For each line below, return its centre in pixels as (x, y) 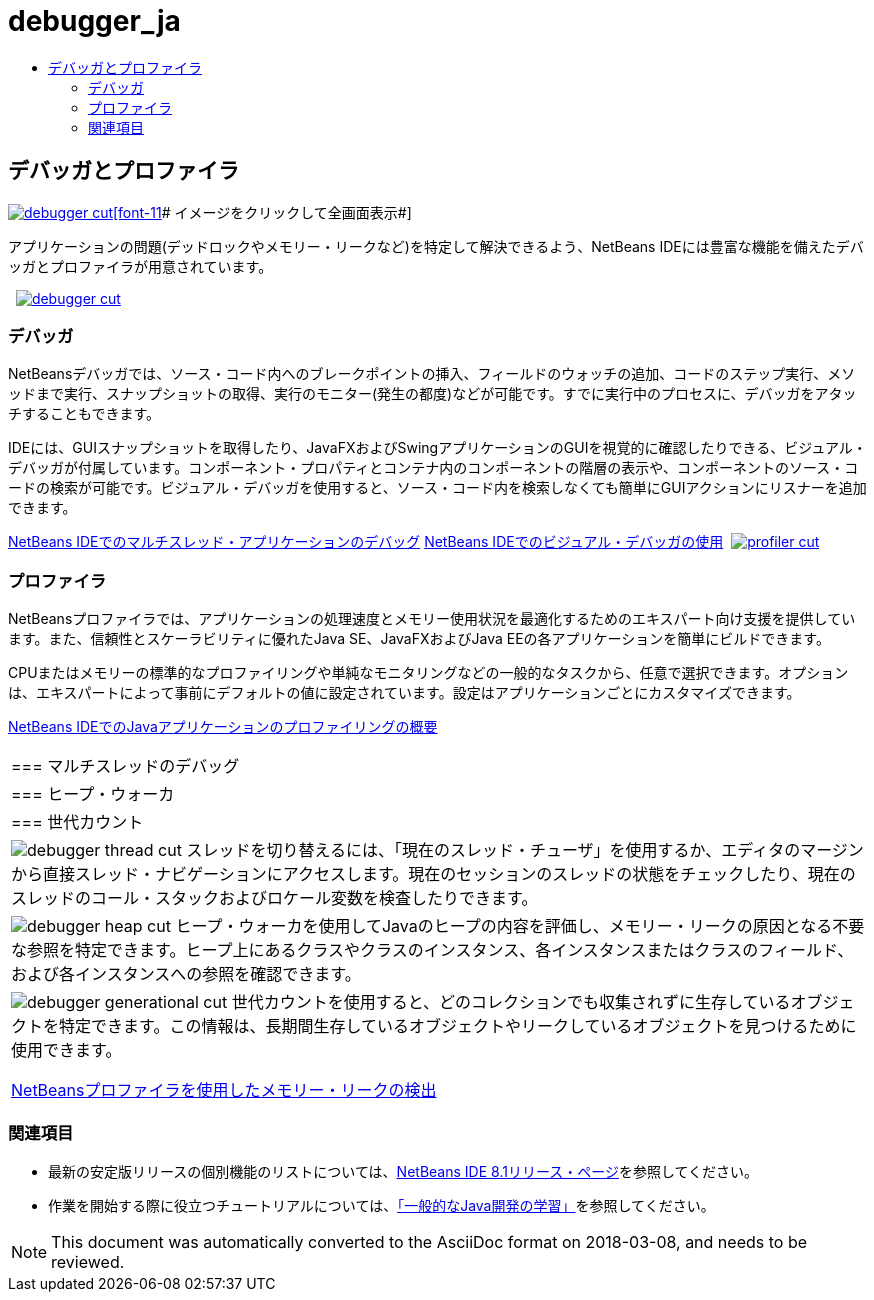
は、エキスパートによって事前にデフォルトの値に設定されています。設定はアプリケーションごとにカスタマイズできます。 (404, 693)
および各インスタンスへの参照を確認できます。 (186, 974)
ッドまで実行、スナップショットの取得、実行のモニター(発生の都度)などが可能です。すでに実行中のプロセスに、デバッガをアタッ (432, 394)
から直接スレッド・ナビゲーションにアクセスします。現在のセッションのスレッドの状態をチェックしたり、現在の (433, 874)
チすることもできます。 (84, 414)
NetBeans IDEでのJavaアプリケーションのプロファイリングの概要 (223, 727)
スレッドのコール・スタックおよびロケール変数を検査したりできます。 (274, 898)
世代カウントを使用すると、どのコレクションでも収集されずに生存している (511, 1002)
